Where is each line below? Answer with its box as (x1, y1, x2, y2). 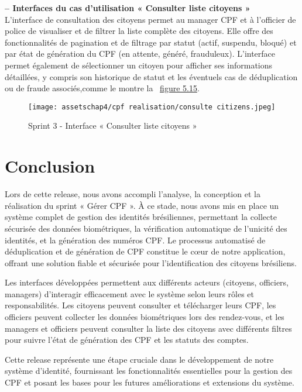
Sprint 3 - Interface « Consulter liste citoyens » (28, 119, 197, 132)
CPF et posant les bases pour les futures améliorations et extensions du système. (5, 376, 294, 388)
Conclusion (5, 154, 95, 178)
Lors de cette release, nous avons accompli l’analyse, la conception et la (5, 188, 260, 200)
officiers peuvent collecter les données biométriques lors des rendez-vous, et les (5, 311, 284, 323)
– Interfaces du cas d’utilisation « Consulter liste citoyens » (5, 2, 250, 13)
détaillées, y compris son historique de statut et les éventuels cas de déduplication (5, 70, 298, 82)
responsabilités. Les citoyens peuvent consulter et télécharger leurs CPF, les (5, 299, 276, 311)
